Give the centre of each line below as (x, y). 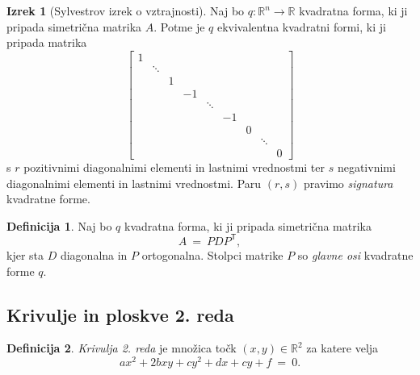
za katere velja (342, 348)
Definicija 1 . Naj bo (59, 225)
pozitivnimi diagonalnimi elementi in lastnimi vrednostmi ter (174, 167)
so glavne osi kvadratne (355, 254)
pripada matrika (47, 42)
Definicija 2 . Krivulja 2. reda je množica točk (122, 348)
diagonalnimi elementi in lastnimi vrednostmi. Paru (134, 183)
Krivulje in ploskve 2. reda (120, 314)
